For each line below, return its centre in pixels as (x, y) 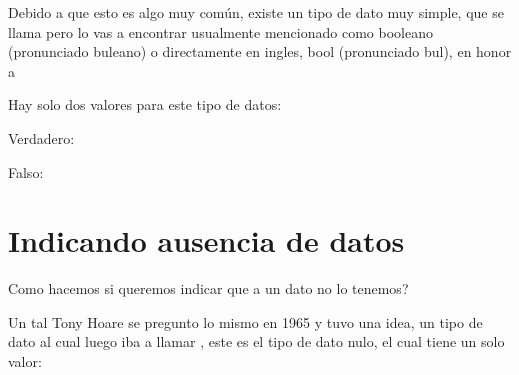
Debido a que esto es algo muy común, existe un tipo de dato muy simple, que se (256, 12)
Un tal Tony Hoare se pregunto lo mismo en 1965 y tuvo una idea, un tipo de (245, 321)
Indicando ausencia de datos (206, 240)
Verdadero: (41, 137)
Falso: (26, 171)
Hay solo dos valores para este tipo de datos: (145, 104)
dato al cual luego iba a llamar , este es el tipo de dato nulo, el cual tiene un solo (256, 341)
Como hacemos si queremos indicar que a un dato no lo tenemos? (208, 288)
